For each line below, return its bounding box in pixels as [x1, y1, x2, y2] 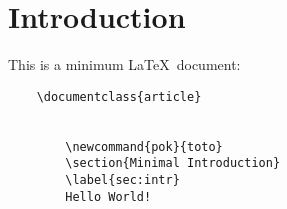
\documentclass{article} [36, 89, 202, 104]
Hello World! [65, 189, 152, 204]
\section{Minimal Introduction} [65, 156, 281, 171]
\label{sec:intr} [65, 173, 180, 187]
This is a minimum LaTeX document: [8, 54, 241, 75]
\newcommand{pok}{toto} [65, 139, 223, 154]
